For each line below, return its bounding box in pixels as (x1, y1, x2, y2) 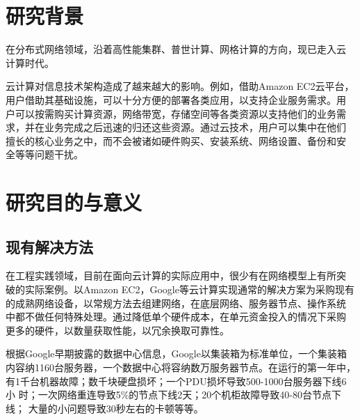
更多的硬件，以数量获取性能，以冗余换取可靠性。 (6, 322, 229, 337)
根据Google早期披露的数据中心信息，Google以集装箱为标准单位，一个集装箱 (6, 346, 347, 361)
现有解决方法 (6, 235, 93, 257)
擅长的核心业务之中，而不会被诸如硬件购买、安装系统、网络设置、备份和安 (6, 133, 346, 148)
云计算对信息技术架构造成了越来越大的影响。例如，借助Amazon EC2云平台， (6, 79, 354, 93)
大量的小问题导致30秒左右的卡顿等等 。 (28, 400, 204, 415)
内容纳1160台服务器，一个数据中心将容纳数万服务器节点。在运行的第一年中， (6, 360, 356, 375)
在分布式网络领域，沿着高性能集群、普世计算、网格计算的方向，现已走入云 (6, 42, 346, 56)
